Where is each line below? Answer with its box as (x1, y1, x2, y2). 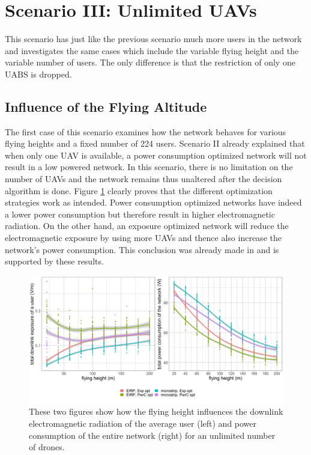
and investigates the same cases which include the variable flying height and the (5, 44, 299, 56)
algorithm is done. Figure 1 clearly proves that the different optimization (5, 184, 273, 197)
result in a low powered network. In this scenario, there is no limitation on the (5, 160, 293, 173)
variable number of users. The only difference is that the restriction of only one (5, 56, 295, 69)
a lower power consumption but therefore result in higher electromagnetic (5, 207, 275, 220)
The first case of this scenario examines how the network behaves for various (5, 125, 286, 138)
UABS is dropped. (5, 67, 72, 80)
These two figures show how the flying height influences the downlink (29, 405, 283, 418)
